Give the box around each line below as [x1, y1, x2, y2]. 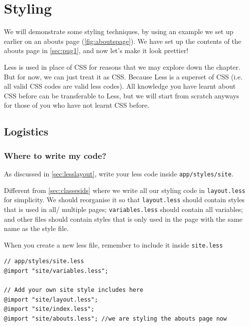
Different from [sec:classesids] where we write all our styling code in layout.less [4, 185, 246, 195]
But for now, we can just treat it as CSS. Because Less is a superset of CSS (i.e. [4, 71, 243, 81]
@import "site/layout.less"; [4, 296, 98, 303]
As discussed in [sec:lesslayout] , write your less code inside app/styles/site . [4, 168, 233, 178]
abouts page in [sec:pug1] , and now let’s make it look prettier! [4, 45, 189, 56]
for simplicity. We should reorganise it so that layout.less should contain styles [4, 194, 245, 205]
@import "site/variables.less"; [4, 267, 108, 274]
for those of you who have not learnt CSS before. [4, 100, 149, 110]
